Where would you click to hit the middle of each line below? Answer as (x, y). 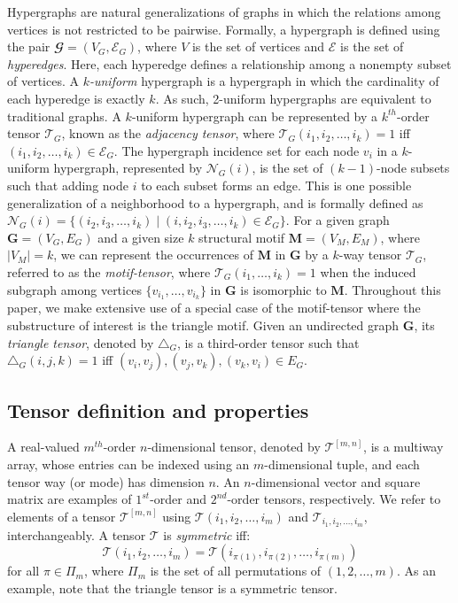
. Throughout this (392, 289)
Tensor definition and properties (158, 410)
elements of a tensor (62, 516)
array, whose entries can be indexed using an (128, 464)
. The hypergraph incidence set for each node (237, 150)
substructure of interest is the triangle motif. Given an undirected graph (203, 325)
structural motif (242, 237)
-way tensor (370, 255)
